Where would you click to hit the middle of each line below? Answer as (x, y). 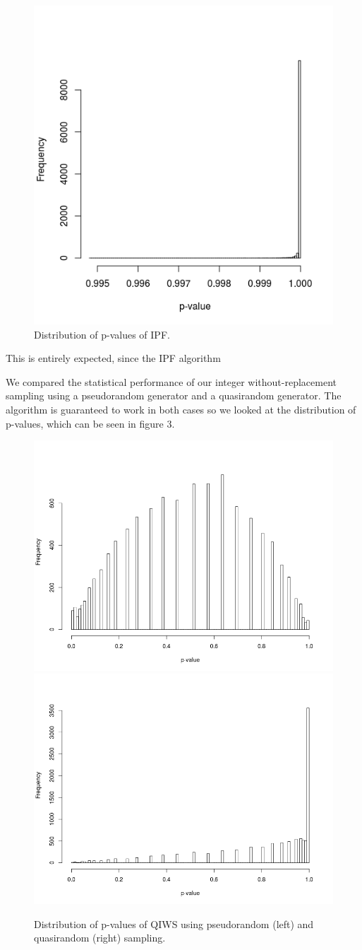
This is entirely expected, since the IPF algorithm (113, 358)
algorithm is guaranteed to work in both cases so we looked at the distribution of (181, 409)
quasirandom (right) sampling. (100, 938)
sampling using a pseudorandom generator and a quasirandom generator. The (174, 395)
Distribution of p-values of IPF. (102, 334)
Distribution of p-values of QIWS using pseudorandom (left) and (174, 923)
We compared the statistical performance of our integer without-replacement (171, 381)
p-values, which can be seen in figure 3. (90, 423)
